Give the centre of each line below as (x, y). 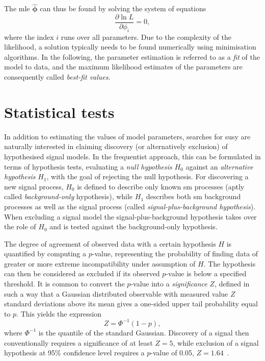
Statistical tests (59, 112)
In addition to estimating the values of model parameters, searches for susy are (127, 136)
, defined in (232, 284)
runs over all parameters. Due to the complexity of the (146, 37)
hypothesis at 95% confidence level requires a (74, 353)
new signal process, (34, 186)
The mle (17, 8)
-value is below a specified (206, 273)
